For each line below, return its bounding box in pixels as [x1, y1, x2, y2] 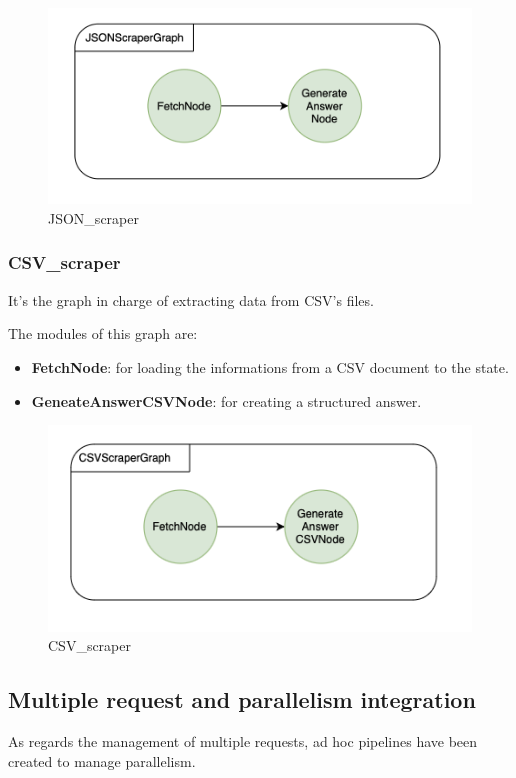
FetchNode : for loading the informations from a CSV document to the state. [31, 356, 509, 377]
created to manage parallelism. [8, 750, 196, 771]
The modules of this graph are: [8, 323, 198, 344]
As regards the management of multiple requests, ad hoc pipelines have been [8, 731, 478, 752]
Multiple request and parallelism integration [8, 684, 476, 715]
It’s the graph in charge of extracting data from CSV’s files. [8, 289, 374, 310]
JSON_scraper [48, 207, 139, 228]
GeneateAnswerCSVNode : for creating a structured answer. [31, 390, 422, 411]
